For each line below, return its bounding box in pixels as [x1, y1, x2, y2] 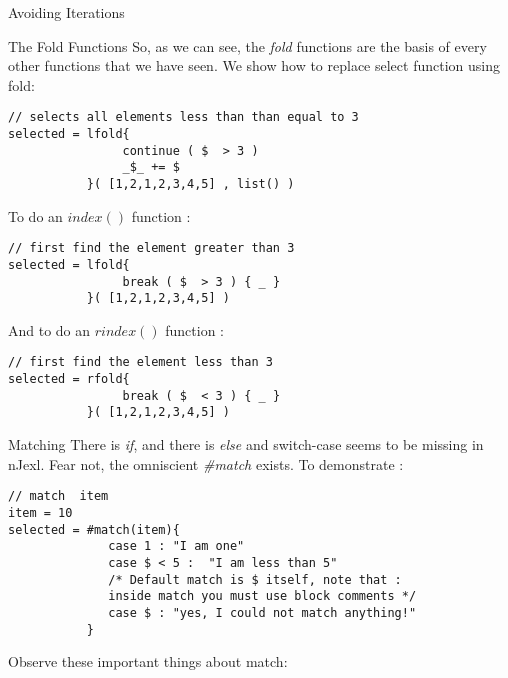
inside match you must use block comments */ [108, 589, 417, 604]
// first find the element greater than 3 [8, 241, 295, 256]
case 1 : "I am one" [108, 539, 245, 554]
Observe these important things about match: [8, 651, 288, 672]
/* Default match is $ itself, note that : [108, 572, 402, 587]
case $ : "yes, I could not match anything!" [108, 605, 417, 620]
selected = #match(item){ [8, 522, 180, 537]
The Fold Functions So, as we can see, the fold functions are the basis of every [8, 35, 487, 56]
